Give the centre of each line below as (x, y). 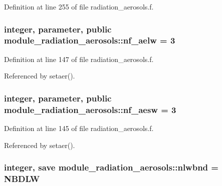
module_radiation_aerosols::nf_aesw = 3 (90, 109)
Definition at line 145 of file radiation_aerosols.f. (79, 128)
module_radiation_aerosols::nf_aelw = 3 (90, 40)
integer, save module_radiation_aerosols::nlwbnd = (111, 167)
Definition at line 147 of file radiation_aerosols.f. (79, 59)
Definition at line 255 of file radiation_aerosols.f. (79, 6)
